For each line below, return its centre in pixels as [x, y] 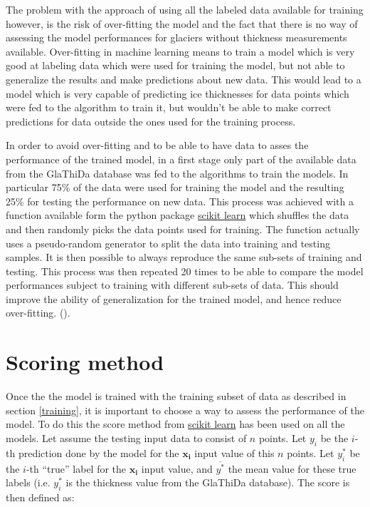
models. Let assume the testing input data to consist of [126, 437]
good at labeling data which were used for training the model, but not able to [175, 65]
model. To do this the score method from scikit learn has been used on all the [175, 424]
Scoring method [85, 362]
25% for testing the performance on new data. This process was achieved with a [180, 201]
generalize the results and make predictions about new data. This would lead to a [184, 79]
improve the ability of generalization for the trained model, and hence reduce [174, 298]
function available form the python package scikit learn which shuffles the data [178, 215]
